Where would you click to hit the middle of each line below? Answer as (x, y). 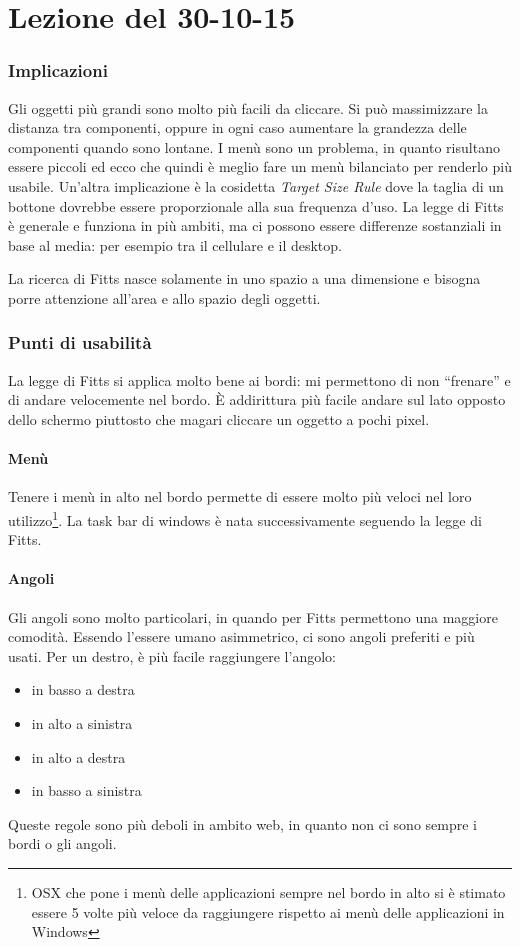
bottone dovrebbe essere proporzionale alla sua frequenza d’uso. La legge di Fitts (256, 205)
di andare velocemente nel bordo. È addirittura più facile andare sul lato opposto (257, 399)
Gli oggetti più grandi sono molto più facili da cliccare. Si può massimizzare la (248, 107)
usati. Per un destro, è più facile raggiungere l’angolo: (172, 655)
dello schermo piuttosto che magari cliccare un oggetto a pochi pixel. (219, 418)
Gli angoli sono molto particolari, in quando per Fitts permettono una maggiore (253, 616)
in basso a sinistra (86, 790)
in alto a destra (78, 756)
